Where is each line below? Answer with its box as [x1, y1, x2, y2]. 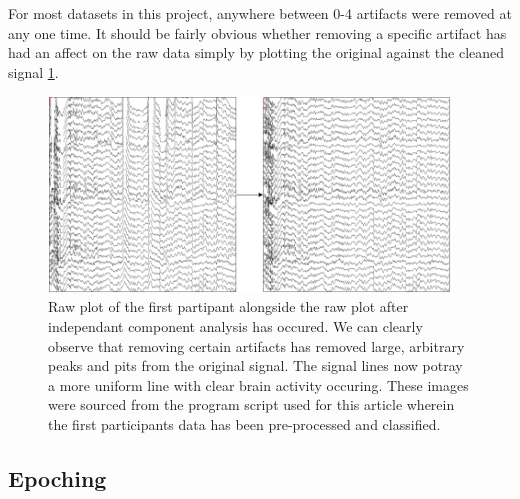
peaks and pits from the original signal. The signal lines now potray [48, 355, 463, 376]
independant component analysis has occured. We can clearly [48, 315, 423, 336]
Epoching [8, 462, 107, 493]
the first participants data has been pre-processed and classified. [48, 413, 441, 434]
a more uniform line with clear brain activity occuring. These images [48, 374, 469, 395]
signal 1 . [8, 61, 59, 82]
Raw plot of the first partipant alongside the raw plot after [48, 296, 409, 317]
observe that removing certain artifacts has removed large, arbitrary [48, 335, 465, 356]
